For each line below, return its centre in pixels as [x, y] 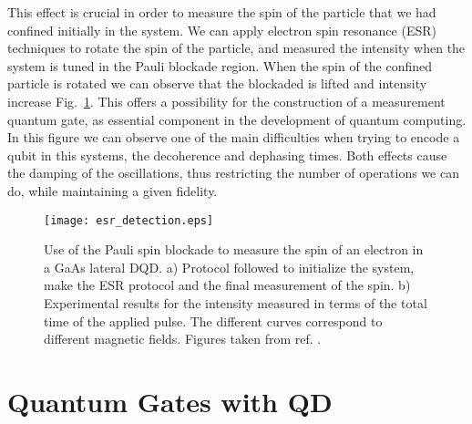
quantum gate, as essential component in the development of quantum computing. [237, 119]
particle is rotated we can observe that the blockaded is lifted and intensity [217, 83]
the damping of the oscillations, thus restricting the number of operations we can [233, 173]
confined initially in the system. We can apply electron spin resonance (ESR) [222, 30]
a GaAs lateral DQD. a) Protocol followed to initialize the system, [229, 267]
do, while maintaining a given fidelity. [113, 190]
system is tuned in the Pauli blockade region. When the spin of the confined [220, 65]
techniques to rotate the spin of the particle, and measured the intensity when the [236, 48]
